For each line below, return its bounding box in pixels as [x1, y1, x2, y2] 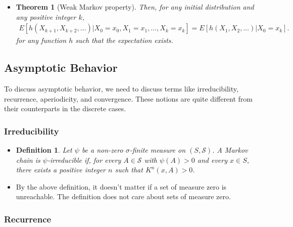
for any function [16, 35, 67, 46]
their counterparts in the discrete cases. [4, 103, 126, 114]
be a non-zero [81, 145, 123, 155]
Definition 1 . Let [16, 145, 72, 155]
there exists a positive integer [16, 164, 106, 175]
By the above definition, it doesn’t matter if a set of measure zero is [16, 181, 227, 192]
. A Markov [212, 145, 248, 155]
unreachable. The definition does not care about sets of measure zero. [16, 191, 231, 202]
